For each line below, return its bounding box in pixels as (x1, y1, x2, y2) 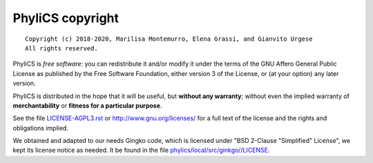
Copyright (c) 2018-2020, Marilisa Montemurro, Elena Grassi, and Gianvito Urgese (25, 35, 313, 43)
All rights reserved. (25, 44, 98, 52)
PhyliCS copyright (12, 10, 119, 26)
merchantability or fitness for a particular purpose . (12, 101, 162, 110)
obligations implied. (12, 124, 68, 132)
